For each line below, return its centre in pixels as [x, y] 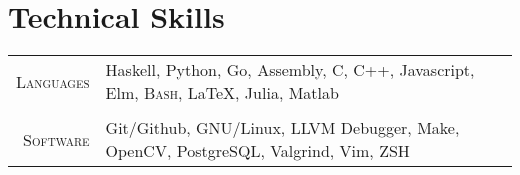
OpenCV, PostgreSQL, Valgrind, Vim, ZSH [257, 151]
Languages [53, 81]
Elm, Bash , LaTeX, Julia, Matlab [222, 93]
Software [56, 139]
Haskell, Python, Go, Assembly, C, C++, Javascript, [290, 70]
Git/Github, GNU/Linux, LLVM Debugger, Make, [282, 128]
